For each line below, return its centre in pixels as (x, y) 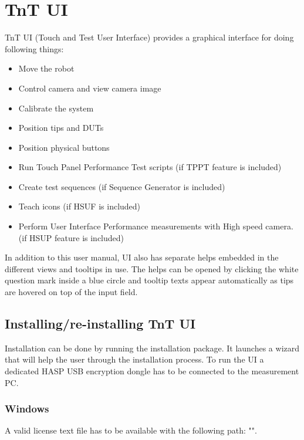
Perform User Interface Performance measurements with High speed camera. (156, 226)
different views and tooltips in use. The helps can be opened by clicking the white (152, 268)
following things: (34, 48)
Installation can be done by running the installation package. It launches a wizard (152, 348)
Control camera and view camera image (90, 88)
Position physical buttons (64, 147)
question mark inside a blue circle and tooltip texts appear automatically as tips (149, 280)
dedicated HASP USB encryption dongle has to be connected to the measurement (152, 371)
